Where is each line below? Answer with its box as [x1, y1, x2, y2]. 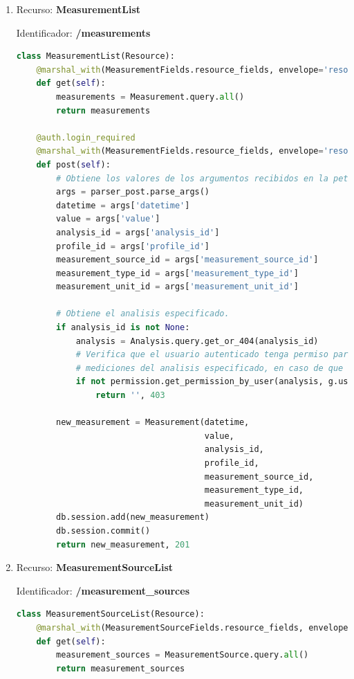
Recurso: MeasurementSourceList [16, 560, 174, 574]
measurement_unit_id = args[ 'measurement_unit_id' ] [56, 282, 299, 292]
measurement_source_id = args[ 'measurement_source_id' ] [56, 255, 319, 265]
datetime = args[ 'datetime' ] [56, 200, 190, 210]
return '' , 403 [95, 390, 165, 401]
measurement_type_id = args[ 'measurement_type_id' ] [56, 268, 299, 278]
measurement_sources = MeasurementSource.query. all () [56, 650, 309, 660]
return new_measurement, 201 [56, 539, 190, 550]
